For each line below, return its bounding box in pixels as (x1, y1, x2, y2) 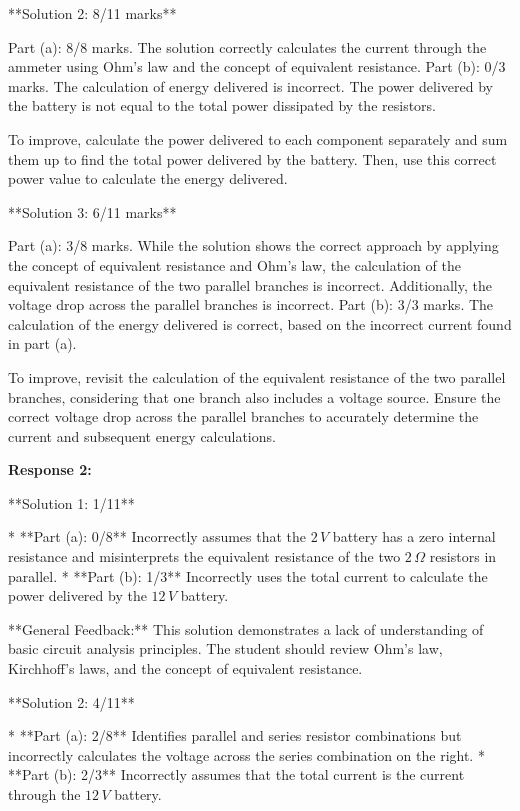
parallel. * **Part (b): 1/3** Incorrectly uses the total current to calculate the (8, 565, 488, 586)
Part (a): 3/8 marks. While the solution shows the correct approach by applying (8, 235, 499, 256)
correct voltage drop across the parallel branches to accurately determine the (8, 406, 479, 427)
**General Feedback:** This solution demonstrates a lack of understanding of (8, 618, 484, 639)
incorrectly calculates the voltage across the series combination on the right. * (8, 744, 485, 765)
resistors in (429, 546, 497, 567)
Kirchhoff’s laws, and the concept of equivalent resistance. (8, 658, 363, 679)
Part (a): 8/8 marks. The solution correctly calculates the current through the (8, 36, 487, 57)
